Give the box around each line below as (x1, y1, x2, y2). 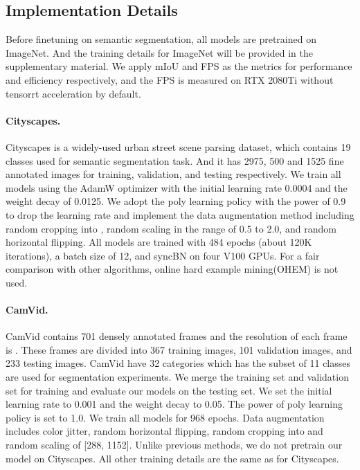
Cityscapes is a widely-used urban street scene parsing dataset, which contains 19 (6, 139, 351, 154)
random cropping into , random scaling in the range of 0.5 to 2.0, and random (6, 221, 336, 235)
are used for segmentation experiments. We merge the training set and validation (6, 370, 349, 384)
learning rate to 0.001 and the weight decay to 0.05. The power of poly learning (6, 397, 343, 411)
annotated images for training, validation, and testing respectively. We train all (6, 167, 341, 181)
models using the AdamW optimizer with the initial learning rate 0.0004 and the (6, 180, 348, 195)
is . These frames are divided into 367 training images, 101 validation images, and (6, 342, 352, 356)
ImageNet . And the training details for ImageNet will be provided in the (6, 45, 313, 60)
